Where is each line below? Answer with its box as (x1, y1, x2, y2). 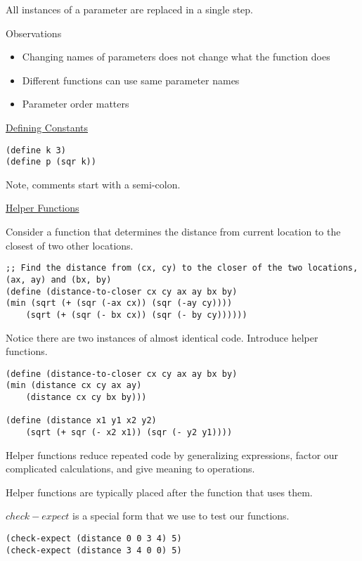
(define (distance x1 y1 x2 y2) (6, 415, 157, 426)
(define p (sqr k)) (6, 157, 96, 167)
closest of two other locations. (6, 238, 134, 252)
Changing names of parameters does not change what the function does (22, 49, 330, 64)
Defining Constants (6, 120, 89, 134)
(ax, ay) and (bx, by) (6, 274, 112, 285)
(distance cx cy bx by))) (25, 392, 147, 403)
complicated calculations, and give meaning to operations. (6, 461, 255, 476)
